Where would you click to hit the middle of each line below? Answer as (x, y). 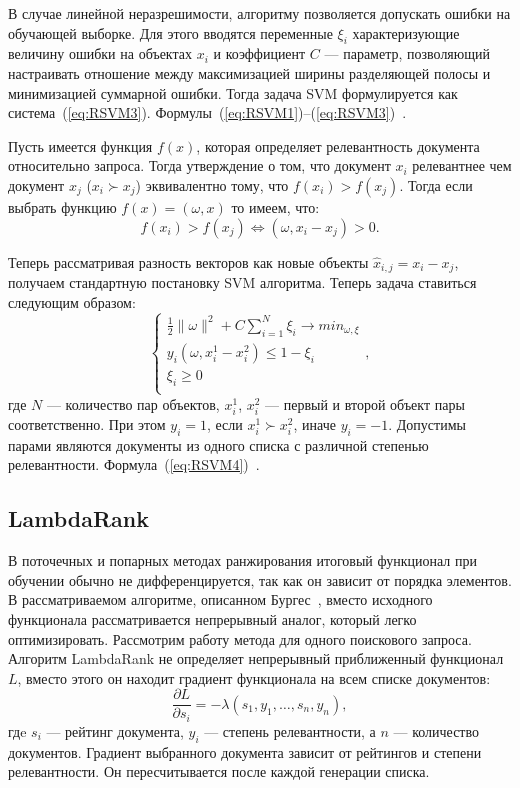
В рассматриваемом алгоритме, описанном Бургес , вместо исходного (220, 599)
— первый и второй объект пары (365, 403)
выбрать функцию (62, 206)
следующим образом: (72, 301)
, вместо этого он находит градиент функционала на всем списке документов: (254, 677)
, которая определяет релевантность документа (338, 145)
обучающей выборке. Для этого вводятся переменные (170, 32)
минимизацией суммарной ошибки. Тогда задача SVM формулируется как (233, 92)
